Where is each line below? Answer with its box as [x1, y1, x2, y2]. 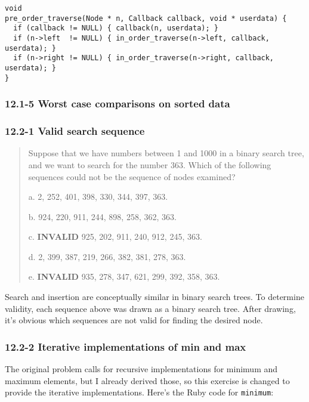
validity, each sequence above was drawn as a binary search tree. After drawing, [5, 302, 296, 314]
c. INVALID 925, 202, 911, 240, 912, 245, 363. [28, 230, 202, 243]
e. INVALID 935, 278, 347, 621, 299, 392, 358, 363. [28, 270, 220, 283]
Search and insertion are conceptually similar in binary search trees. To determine [5, 290, 304, 303]
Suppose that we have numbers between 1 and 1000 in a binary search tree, [28, 147, 304, 159]
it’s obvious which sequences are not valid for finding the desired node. [5, 314, 263, 326]
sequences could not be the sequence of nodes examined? [28, 170, 236, 183]
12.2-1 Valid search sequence [5, 123, 145, 138]
